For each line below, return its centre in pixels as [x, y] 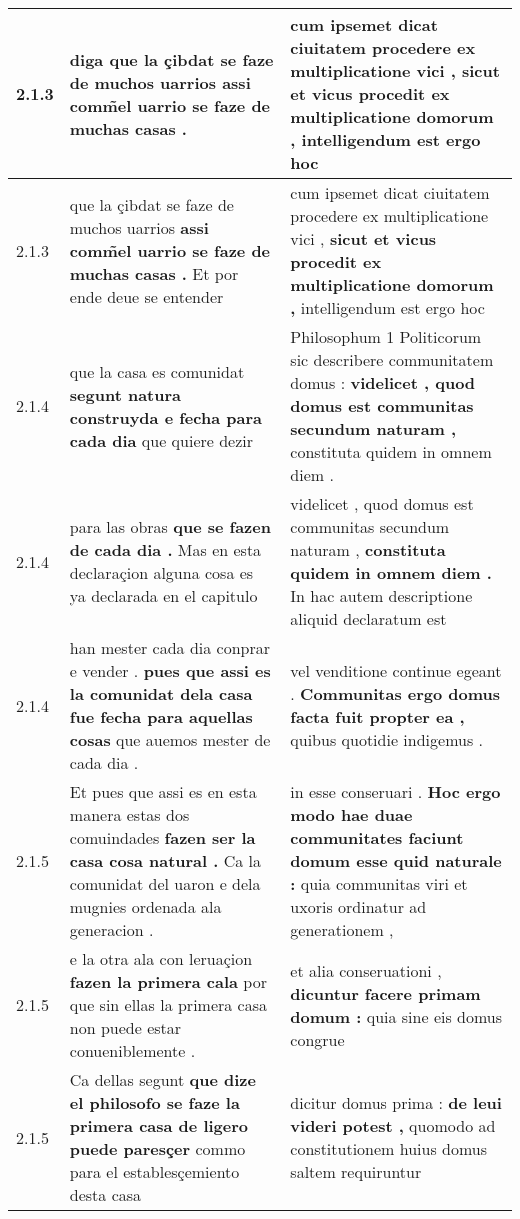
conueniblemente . [132, 1050]
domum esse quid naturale [396, 860]
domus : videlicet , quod [383, 382]
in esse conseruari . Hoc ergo [395, 791]
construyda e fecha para [165, 417]
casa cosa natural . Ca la [165, 860]
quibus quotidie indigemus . [386, 739]
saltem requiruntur [356, 1171]
